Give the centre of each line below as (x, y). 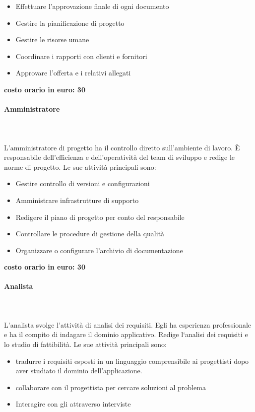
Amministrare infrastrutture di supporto (77, 200)
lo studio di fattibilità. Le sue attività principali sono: (85, 344)
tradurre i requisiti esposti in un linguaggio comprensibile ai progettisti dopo (132, 361)
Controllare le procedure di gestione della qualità (90, 234)
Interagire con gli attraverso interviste (73, 404)
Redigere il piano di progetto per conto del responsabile (100, 217)
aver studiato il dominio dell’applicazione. (79, 371)
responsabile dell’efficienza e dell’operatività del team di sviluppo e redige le (120, 157)
